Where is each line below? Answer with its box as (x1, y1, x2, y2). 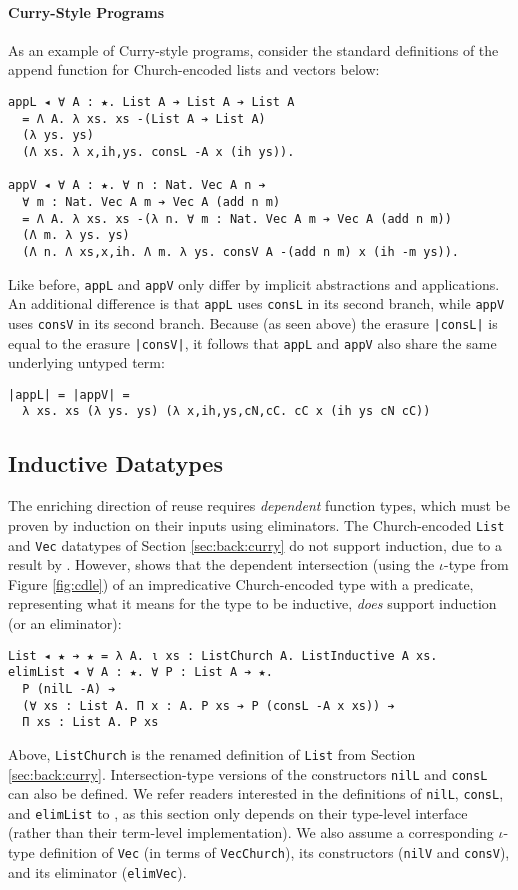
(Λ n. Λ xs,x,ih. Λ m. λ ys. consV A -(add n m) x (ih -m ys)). (22, 244, 460, 259)
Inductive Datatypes (8, 448, 223, 479)
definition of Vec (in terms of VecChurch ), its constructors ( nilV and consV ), (39, 842, 510, 863)
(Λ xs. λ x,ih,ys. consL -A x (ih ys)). (22, 144, 295, 159)
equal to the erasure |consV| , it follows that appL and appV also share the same (8, 332, 497, 353)
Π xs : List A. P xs (22, 715, 159, 730)
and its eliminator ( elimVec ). (8, 861, 187, 882)
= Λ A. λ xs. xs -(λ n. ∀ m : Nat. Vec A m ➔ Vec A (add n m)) (22, 211, 452, 226)
